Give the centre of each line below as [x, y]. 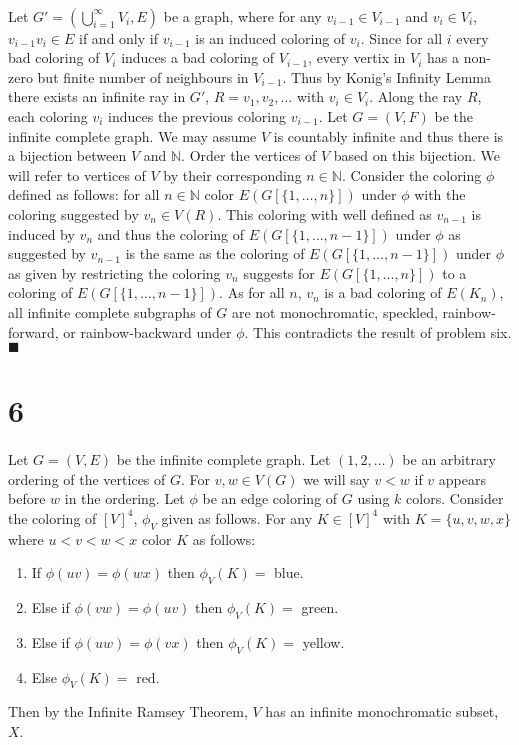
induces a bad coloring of [198, 57]
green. [320, 607]
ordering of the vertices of [87, 478]
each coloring [48, 115]
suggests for [279, 272]
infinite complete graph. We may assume [132, 135]
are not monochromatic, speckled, [334, 311]
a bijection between [67, 155]
